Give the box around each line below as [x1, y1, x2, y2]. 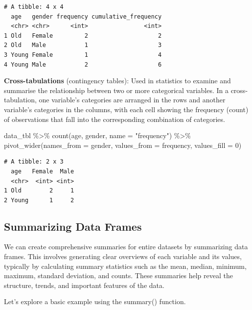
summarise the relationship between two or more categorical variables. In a [4, 85, 229, 95]
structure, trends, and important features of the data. [4, 280, 164, 290]
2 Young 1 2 [4, 196, 74, 204]
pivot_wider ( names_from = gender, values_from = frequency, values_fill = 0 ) [4, 140, 242, 150]
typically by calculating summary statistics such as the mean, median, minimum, [4, 261, 247, 271]
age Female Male [11, 167, 74, 175]
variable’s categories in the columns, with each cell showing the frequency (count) [4, 104, 249, 114]
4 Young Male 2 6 [4, 61, 162, 68]
